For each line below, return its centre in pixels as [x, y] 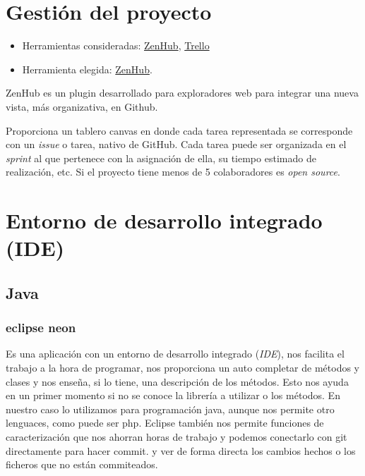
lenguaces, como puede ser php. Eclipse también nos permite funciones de [165, 423]
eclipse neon [41, 328]
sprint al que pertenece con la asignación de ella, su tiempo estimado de [161, 158]
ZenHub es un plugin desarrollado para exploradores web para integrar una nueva [182, 93]
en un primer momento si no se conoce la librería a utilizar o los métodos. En [173, 395]
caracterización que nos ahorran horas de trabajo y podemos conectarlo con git [176, 437]
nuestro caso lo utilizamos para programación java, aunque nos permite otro [170, 409]
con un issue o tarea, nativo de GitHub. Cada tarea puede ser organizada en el [176, 144]
